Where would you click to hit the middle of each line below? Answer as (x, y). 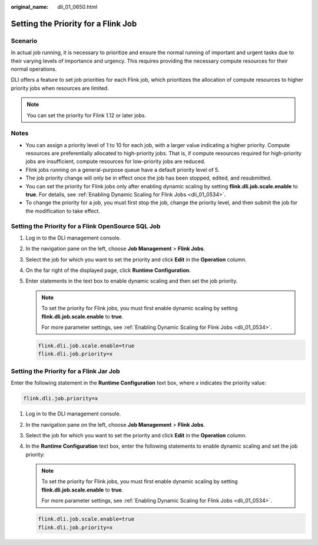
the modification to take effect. (63, 211)
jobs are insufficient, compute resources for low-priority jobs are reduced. (115, 161)
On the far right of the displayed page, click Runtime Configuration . (108, 270)
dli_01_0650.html (77, 7)
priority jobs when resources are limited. (60, 88)
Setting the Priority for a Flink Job (74, 24)
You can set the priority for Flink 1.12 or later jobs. (87, 115)
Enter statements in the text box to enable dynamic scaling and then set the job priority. (132, 281)
